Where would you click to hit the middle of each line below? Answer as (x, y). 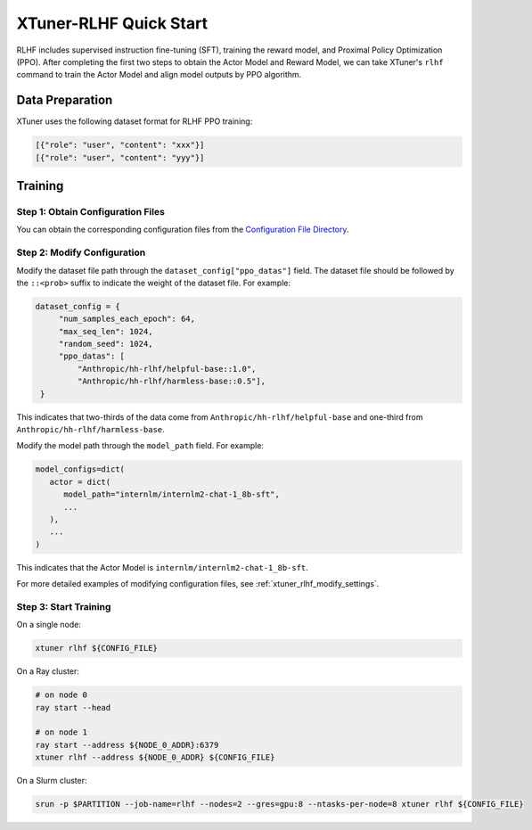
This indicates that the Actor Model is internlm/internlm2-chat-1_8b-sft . (163, 567)
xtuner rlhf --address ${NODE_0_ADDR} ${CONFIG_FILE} (155, 757)
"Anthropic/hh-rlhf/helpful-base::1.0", (167, 369)
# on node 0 (61, 695)
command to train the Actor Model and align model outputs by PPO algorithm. (159, 75)
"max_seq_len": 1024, (106, 331)
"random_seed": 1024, (106, 344)
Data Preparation (65, 100)
